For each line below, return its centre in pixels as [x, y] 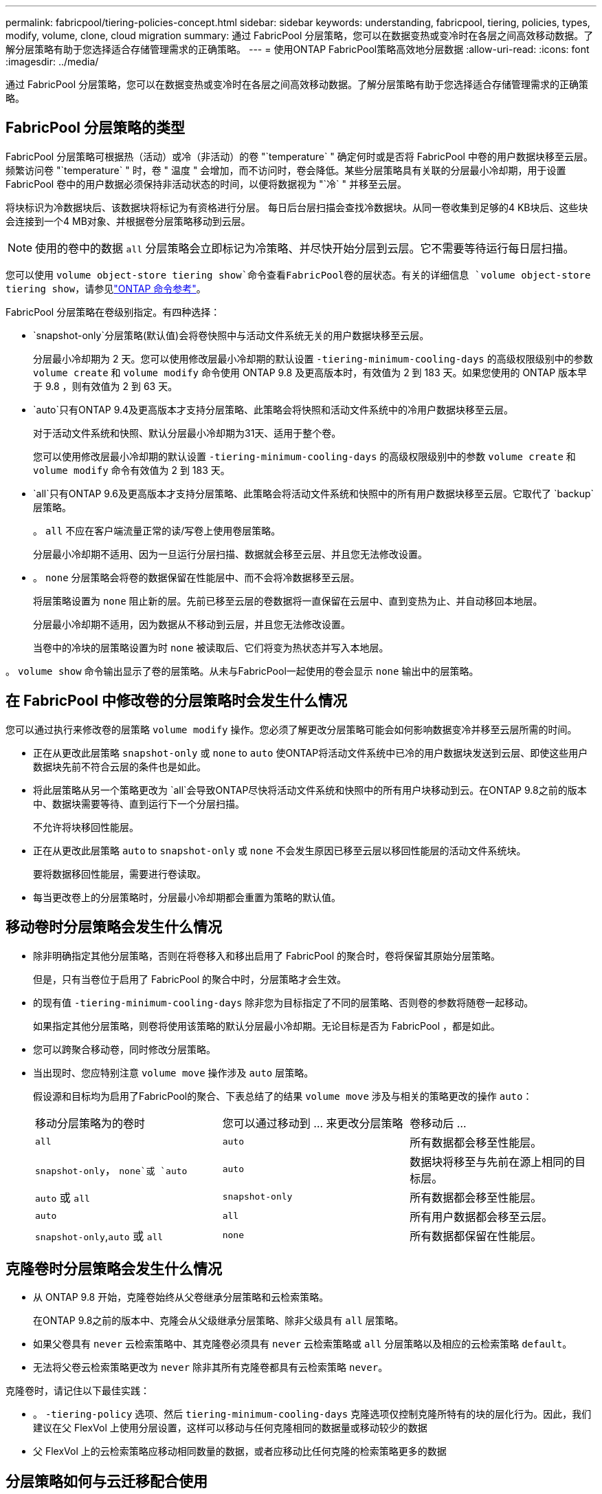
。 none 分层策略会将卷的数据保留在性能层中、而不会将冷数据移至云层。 [197, 577]
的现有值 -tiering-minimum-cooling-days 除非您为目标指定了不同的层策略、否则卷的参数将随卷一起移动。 [283, 1002]
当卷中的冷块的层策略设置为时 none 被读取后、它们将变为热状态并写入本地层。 [211, 647]
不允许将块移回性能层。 [86, 827]
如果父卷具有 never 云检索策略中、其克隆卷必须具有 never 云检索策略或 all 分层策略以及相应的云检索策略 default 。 [303, 1344]
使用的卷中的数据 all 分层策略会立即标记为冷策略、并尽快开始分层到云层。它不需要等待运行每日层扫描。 [305, 248]
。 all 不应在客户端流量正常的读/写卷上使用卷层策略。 [157, 530]
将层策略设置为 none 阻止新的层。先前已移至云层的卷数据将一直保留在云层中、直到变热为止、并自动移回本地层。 [288, 600]
